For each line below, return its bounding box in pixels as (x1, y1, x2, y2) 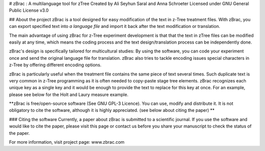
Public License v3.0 (9, 7, 49, 13)
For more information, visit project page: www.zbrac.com (9, 139, 125, 145)
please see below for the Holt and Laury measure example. (9, 91, 129, 98)
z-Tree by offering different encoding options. (9, 62, 102, 68)
